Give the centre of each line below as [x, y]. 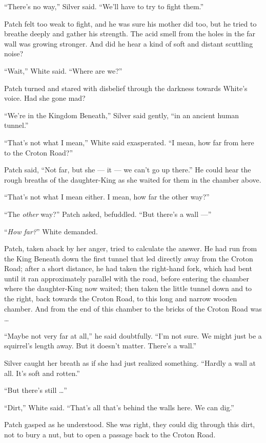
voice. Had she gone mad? [45, 98]
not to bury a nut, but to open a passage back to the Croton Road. [110, 434]
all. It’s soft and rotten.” [42, 373]
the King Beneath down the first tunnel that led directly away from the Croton [129, 258]
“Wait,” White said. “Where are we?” [63, 70]
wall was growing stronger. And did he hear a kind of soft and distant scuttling [129, 43]
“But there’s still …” [36, 390]
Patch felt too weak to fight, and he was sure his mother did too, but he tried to [130, 23]
